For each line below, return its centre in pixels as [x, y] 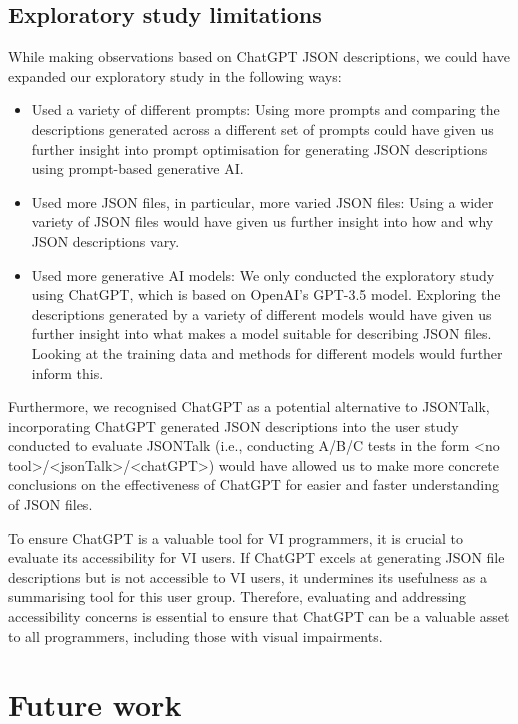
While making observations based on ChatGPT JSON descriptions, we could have [259, 56]
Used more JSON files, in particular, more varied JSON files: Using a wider [262, 201]
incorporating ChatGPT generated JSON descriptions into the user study [233, 425]
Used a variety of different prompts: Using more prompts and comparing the [265, 109]
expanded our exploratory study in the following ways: [175, 75]
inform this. [67, 372]
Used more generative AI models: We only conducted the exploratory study [263, 274]
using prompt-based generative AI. [137, 168]
